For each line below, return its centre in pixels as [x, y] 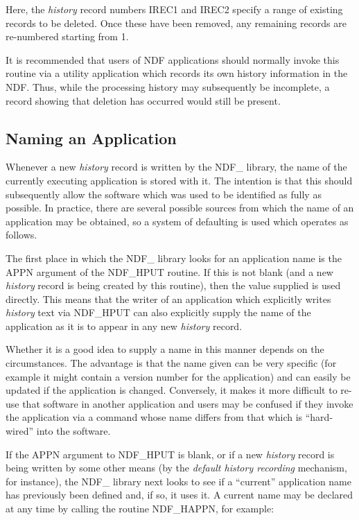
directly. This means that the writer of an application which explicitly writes [168, 298]
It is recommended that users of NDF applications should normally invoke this [173, 59]
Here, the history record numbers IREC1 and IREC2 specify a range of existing [174, 9]
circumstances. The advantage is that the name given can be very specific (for [171, 363]
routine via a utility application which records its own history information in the [177, 73]
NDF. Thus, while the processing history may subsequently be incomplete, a [168, 86]
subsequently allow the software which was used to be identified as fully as [164, 194]
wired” [20, 431]
